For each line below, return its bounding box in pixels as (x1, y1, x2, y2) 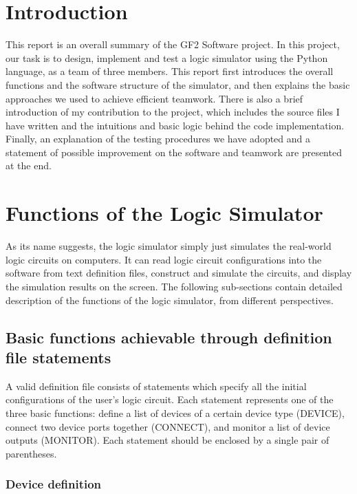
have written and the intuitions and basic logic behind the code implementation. (6, 118, 345, 132)
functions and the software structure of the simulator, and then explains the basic (6, 77, 350, 92)
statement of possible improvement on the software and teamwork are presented (6, 144, 342, 159)
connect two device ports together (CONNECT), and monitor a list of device (6, 419, 330, 433)
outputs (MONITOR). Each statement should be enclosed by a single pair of (6, 433, 329, 447)
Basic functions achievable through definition (6, 326, 332, 347)
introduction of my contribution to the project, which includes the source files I (6, 105, 340, 119)
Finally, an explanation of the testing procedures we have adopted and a (6, 131, 311, 146)
